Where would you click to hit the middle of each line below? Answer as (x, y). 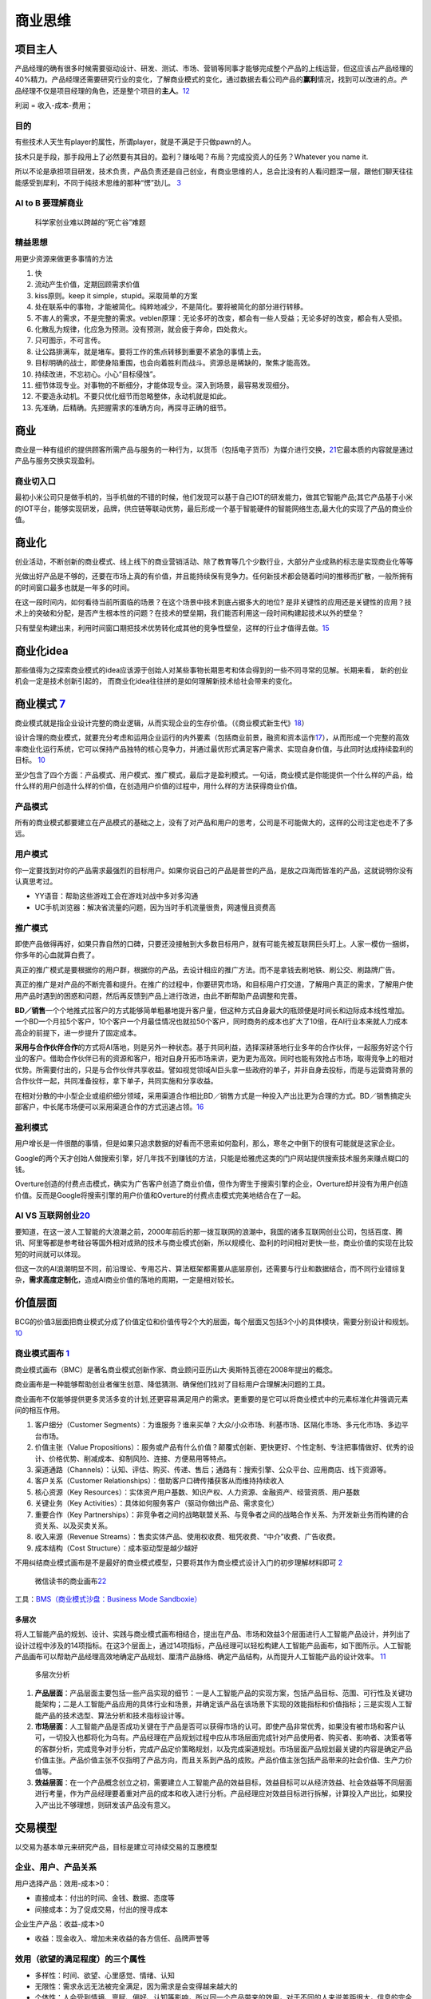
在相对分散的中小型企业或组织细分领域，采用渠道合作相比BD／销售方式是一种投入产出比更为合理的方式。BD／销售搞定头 (213, 1095)
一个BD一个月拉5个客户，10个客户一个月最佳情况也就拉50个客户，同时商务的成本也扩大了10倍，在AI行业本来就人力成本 (212, 1021)
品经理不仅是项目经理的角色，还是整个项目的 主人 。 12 (103, 90)
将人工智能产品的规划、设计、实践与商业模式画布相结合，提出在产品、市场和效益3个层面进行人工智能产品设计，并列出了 (213, 1634)
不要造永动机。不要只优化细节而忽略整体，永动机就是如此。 (132, 397)
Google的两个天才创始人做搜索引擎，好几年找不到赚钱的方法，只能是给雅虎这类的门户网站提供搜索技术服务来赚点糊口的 (212, 1158)
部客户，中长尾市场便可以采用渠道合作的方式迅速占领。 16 (109, 1107)
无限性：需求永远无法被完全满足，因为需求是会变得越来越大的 (136, 1986)
